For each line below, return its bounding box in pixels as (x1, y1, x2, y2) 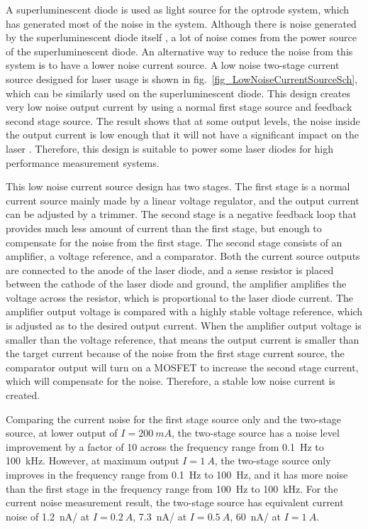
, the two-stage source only (214, 453, 331, 468)
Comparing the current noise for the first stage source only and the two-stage (6, 411, 342, 426)
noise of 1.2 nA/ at (6, 508, 90, 523)
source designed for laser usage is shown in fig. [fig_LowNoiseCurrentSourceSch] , (6, 71, 358, 86)
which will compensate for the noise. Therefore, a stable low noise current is (6, 373, 335, 388)
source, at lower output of (6, 425, 118, 440)
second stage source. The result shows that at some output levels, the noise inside (6, 113, 360, 128)
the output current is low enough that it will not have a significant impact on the (6, 127, 359, 142)
